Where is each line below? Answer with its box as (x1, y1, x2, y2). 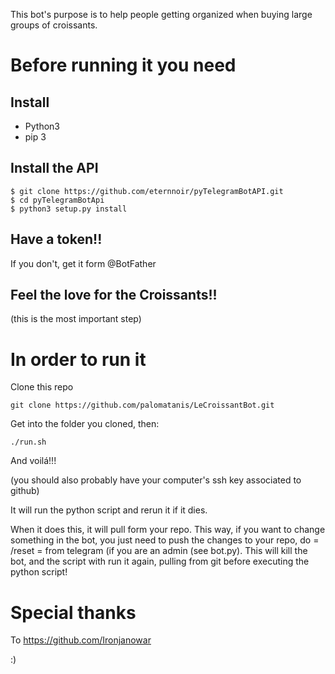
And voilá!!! (10, 455, 57, 467)
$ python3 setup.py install (10, 204, 128, 214)
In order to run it (10, 348, 147, 371)
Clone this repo (10, 381, 74, 393)
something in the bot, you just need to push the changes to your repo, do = (10, 534, 320, 546)
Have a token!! (10, 231, 103, 248)
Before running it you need (10, 54, 237, 77)
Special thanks (10, 601, 137, 624)
